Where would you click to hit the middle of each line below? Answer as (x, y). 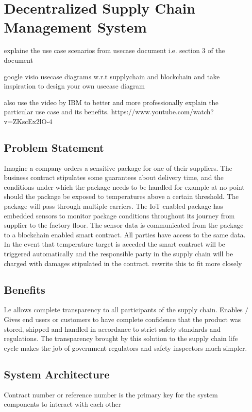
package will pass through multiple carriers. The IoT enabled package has (114, 206)
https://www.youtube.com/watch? (162, 112)
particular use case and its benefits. (57, 112)
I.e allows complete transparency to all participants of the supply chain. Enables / (126, 310)
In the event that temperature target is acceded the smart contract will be (115, 244)
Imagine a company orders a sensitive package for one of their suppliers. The (118, 168)
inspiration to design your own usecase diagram (75, 86)
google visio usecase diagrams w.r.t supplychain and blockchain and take (112, 76)
